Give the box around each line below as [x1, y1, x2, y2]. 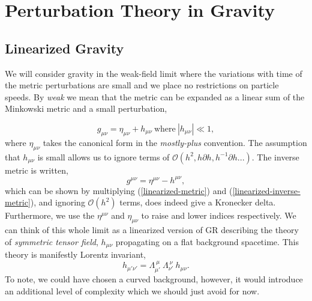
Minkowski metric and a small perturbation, [5, 102, 167, 115]
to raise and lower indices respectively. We [141, 209, 296, 222]
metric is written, [5, 163, 68, 176]
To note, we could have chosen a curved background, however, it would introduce [5, 272, 303, 285]
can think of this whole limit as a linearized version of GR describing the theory [5, 223, 299, 236]
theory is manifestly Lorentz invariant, [5, 248, 146, 261]
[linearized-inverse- [232, 184, 301, 196]
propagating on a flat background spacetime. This [115, 235, 299, 248]
